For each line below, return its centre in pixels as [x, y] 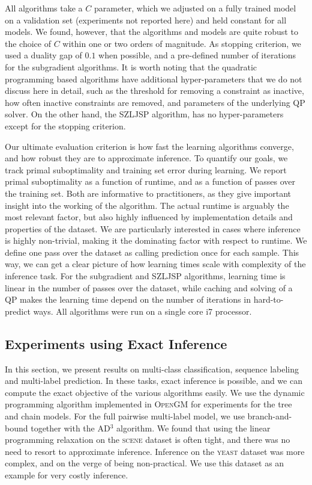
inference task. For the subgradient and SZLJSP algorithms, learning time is [145, 276]
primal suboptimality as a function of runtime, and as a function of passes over [150, 181]
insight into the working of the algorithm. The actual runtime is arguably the [147, 205]
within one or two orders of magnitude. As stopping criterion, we [182, 43]
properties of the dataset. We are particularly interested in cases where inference [153, 228]
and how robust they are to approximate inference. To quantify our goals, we [146, 158]
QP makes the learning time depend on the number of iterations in [128, 299]
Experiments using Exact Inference [116, 343]
